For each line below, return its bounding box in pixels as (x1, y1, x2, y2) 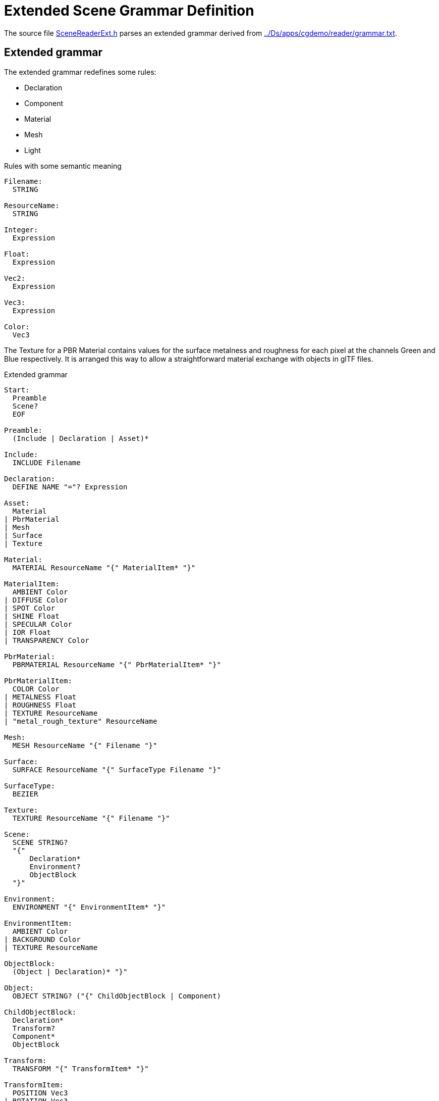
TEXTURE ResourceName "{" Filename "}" (12, 814, 170, 822)
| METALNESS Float (4, 692, 77, 701)
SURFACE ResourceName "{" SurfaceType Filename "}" (12, 765, 221, 774)
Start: (4, 385, 30, 394)
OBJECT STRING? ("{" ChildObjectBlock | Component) (12, 991, 221, 1000)
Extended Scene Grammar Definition (4, 2, 254, 19)
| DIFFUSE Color (4, 595, 68, 604)
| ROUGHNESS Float (4, 700, 77, 709)
